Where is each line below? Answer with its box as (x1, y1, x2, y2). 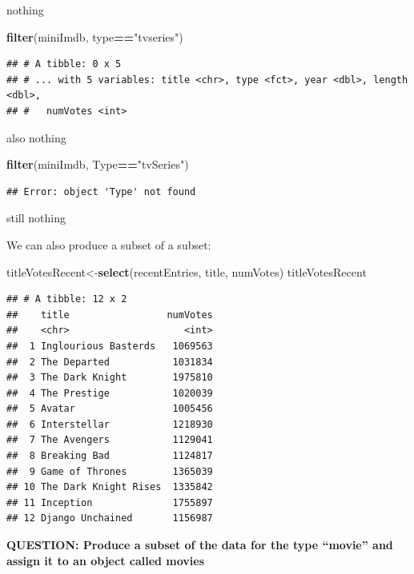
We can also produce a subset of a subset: (6, 236, 211, 253)
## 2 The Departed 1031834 (6, 356, 213, 368)
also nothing (6, 129, 66, 145)
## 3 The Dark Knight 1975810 (6, 372, 213, 384)
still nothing (6, 209, 66, 226)
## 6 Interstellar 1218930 (6, 418, 213, 430)
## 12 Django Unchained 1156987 (6, 512, 213, 524)
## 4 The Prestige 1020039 (6, 387, 213, 399)
